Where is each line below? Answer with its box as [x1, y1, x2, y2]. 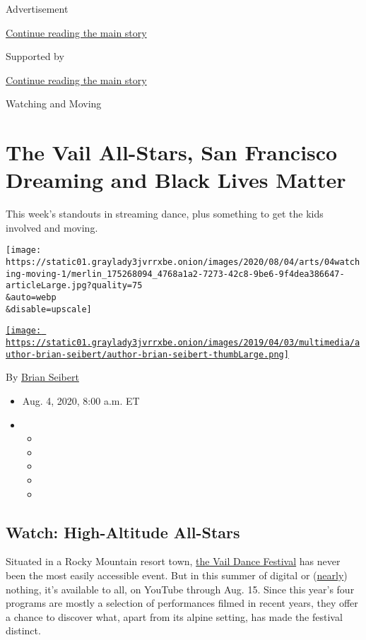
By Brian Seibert [6, 369, 79, 384]
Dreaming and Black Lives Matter [6, 165, 346, 194]
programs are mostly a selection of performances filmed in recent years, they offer [6, 595, 358, 610]
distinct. [6, 623, 41, 638]
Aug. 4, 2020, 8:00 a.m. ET [22, 393, 140, 408]
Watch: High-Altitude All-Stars [6, 521, 240, 543]
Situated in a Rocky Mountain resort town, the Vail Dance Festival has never [6, 554, 341, 569]
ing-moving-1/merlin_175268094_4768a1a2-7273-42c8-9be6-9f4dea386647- [6, 268, 345, 279]
